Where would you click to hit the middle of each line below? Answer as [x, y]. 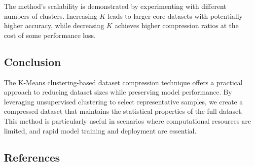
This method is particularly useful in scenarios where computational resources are [127, 120]
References [32, 157]
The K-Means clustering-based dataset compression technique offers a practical [123, 82]
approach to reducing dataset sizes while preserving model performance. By [118, 92]
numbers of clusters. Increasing [51, 16]
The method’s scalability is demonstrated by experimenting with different [115, 6]
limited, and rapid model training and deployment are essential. [100, 130]
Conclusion [33, 61]
